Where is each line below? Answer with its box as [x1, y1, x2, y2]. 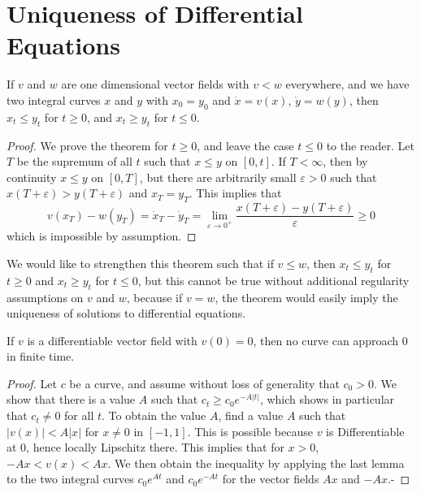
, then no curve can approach [253, 331, 399, 348]
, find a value [218, 407, 284, 424]
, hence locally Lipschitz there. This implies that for [26, 439, 284, 456]
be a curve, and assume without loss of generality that [69, 374, 340, 391]
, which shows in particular [259, 391, 395, 408]
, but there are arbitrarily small [139, 168, 297, 185]
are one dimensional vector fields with [61, 76, 250, 93]
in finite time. [7, 348, 75, 365]
